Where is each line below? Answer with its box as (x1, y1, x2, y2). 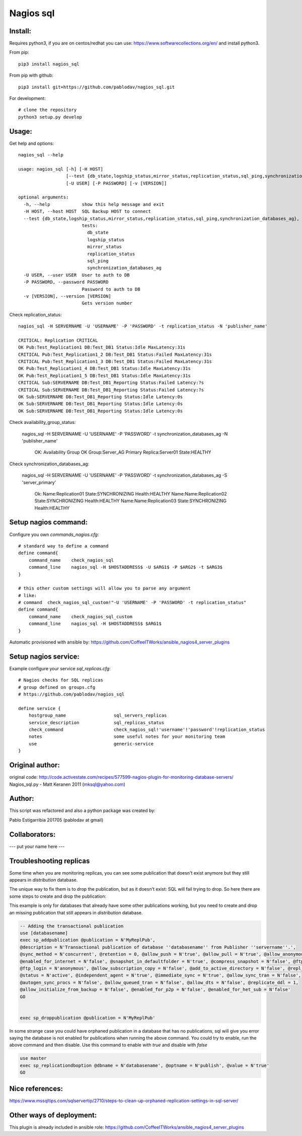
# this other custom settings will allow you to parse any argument (18, 585, 191, 591)
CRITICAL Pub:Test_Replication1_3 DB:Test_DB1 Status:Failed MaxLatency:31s (18, 359, 212, 364)
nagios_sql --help (18, 152, 64, 158)
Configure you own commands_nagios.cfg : (9, 531, 99, 537)
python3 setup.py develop (18, 114, 83, 120)
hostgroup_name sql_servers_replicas (28, 713, 167, 719)
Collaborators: (9, 830, 56, 839)
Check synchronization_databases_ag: (9, 461, 90, 467)
